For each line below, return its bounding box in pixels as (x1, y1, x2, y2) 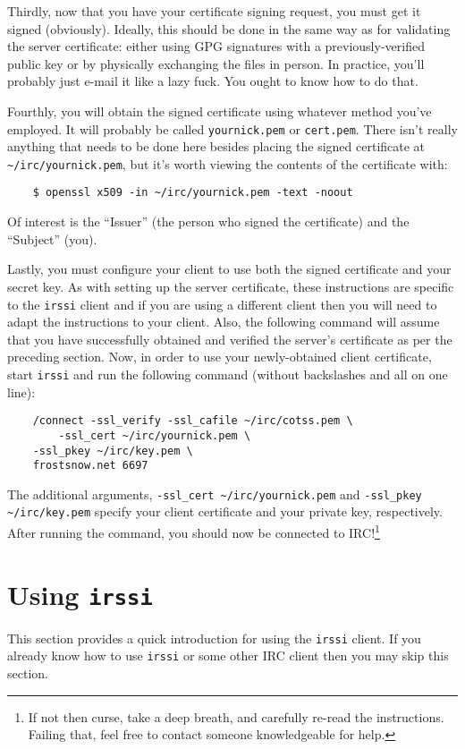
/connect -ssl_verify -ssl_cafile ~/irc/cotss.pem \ (32, 414, 353, 428)
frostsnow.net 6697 (32, 459, 148, 472)
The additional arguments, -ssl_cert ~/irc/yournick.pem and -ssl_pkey (7, 484, 422, 503)
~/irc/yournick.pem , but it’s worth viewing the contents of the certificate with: (7, 154, 448, 173)
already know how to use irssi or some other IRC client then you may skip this (7, 646, 449, 665)
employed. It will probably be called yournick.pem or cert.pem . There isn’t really (7, 119, 458, 138)
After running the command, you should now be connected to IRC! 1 (7, 521, 380, 541)
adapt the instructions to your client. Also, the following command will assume (7, 312, 440, 331)
